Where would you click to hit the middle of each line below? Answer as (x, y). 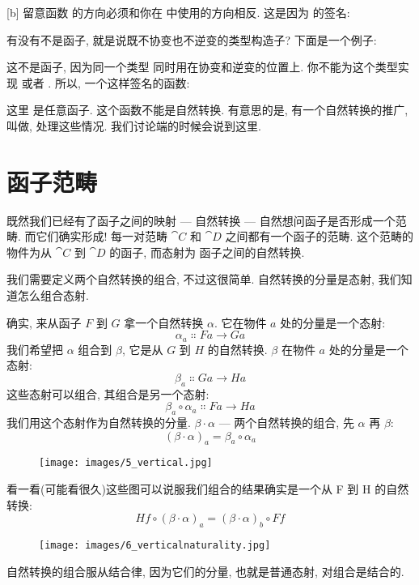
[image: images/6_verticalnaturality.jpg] (155, 546)
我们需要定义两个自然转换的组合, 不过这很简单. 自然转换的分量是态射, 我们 (204, 279)
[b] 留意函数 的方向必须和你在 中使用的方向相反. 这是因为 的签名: (178, 12)
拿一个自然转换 (164, 322)
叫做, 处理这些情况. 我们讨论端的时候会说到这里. (134, 125)
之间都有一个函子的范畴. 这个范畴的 (319, 236)
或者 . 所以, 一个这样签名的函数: (106, 82)
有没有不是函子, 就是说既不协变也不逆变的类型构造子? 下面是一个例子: (192, 39)
